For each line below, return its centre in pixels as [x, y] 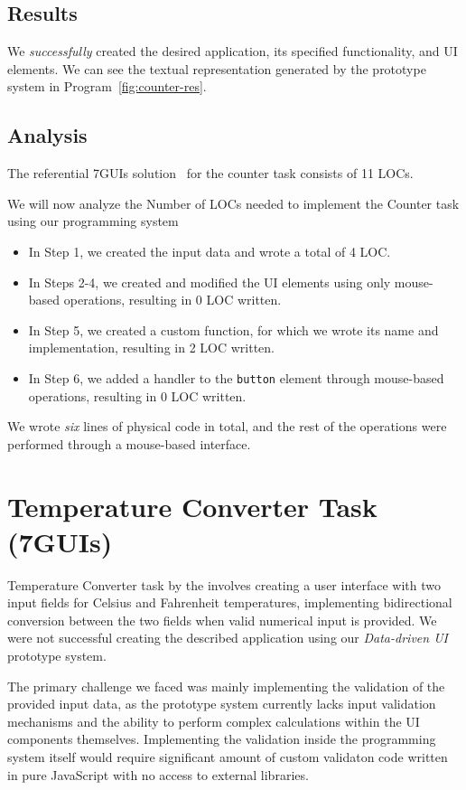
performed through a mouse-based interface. [129, 443]
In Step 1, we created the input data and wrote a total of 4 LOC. [210, 251]
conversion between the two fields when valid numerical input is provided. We [222, 620]
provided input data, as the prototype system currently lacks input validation [222, 704]
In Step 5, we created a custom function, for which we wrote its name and [233, 329]
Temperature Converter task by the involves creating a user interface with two [224, 584]
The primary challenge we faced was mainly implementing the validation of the [226, 686]
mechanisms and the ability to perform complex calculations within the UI [214, 721]
